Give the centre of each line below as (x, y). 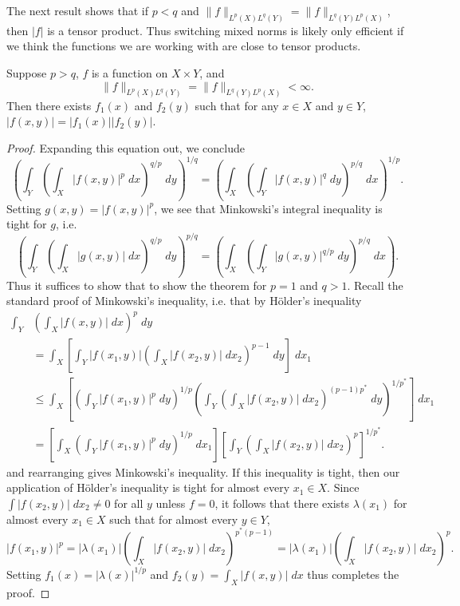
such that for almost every (174, 519)
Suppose (27, 73)
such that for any (237, 105)
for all (129, 503)
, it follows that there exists (282, 503)
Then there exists (49, 105)
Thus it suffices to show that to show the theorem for (137, 285)
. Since (343, 487)
